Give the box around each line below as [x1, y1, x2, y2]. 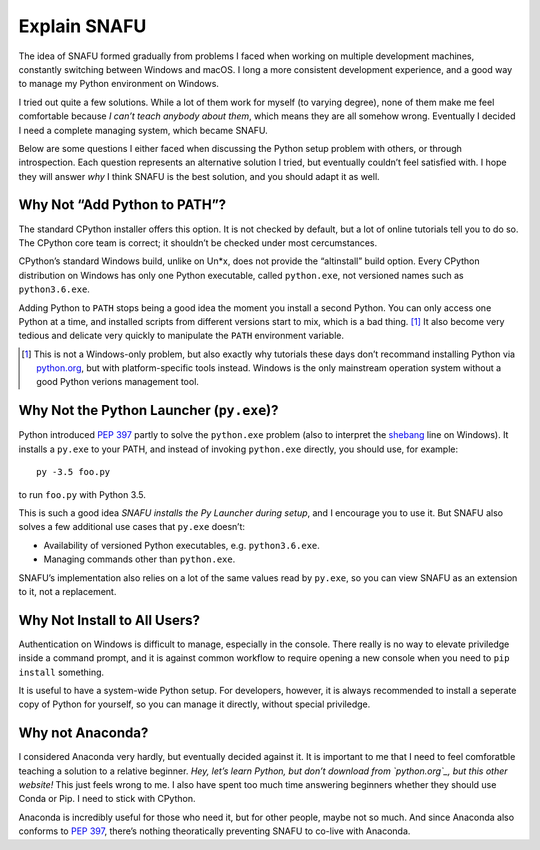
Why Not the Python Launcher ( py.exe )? [18, 402, 279, 419]
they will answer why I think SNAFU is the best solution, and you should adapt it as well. [18, 170, 380, 182]
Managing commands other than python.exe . [43, 553, 236, 565]
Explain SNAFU [18, 15, 147, 37]
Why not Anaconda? [18, 725, 149, 742]
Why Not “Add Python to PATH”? [18, 196, 227, 214]
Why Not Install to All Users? [18, 611, 200, 629]
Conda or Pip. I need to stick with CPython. [18, 793, 196, 805]
